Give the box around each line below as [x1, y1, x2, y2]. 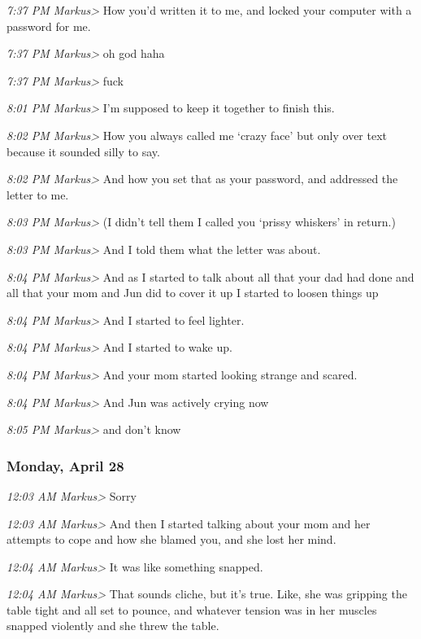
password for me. [7, 17, 91, 34]
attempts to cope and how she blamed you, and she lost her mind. [7, 531, 336, 548]
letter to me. [7, 186, 69, 203]
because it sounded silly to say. [7, 142, 160, 160]
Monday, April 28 [7, 455, 124, 475]
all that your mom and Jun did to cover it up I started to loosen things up [7, 284, 379, 301]
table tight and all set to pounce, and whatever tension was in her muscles [7, 601, 377, 618]
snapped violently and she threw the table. [7, 617, 219, 634]
